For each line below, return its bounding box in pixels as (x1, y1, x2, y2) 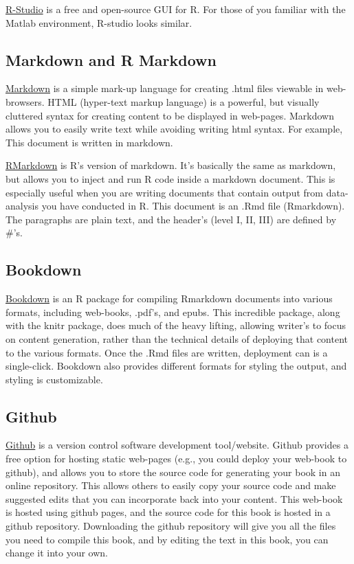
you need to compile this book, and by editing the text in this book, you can (5, 532, 329, 546)
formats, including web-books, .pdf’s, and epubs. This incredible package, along (5, 304, 340, 319)
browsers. (5, 94, 45, 109)
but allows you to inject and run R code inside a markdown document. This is (5, 171, 335, 185)
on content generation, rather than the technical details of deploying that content (5, 331, 348, 346)
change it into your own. (5, 545, 108, 560)
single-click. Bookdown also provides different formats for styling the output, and (5, 359, 347, 373)
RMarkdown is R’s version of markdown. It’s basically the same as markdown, (5, 158, 336, 172)
